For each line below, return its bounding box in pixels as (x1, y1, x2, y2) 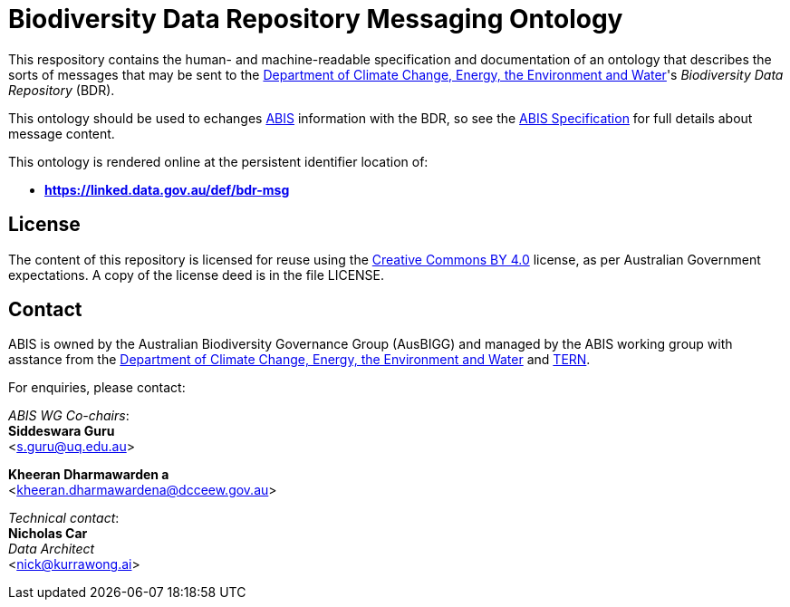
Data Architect (8, 541, 95, 557)
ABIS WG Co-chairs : (8, 408, 130, 424)
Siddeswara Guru (8, 423, 115, 439)
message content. (8, 125, 115, 141)
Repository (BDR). (8, 82, 115, 98)
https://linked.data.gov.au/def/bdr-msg (44, 181, 290, 198)
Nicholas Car (8, 525, 88, 542)
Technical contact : (8, 510, 120, 526)
